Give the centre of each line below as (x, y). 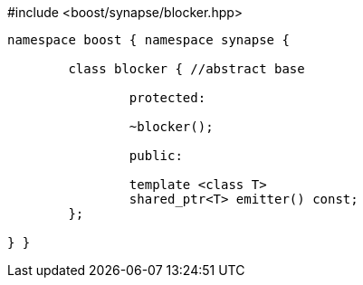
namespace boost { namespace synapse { (148, 40)
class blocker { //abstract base (186, 69)
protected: (167, 98)
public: (156, 156)
